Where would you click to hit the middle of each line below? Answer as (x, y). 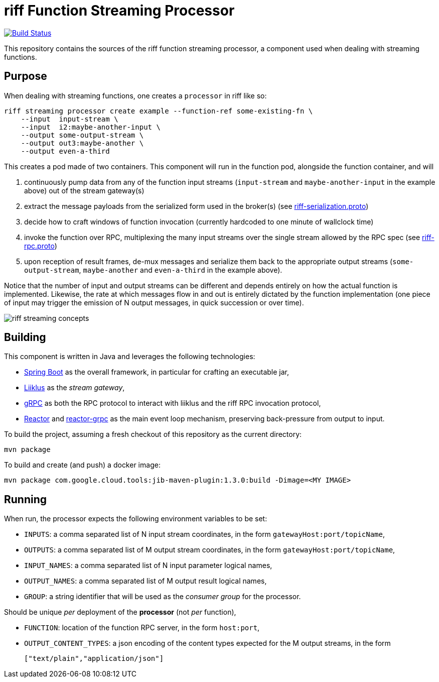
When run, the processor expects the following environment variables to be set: (136, 519)
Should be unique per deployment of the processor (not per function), (120, 612)
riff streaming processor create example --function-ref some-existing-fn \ (159, 111)
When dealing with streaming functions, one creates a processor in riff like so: (135, 95)
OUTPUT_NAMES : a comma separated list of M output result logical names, (145, 581)
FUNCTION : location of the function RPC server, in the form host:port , (142, 628)
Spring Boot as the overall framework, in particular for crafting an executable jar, (157, 372)
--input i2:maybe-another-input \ (91, 127)
